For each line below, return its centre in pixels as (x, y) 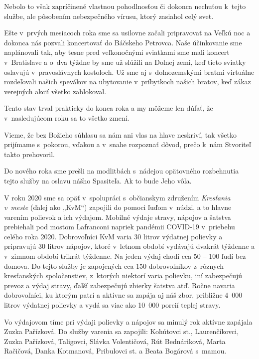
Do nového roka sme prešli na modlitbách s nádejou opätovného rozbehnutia (122, 171)
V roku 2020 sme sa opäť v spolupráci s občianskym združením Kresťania (117, 197)
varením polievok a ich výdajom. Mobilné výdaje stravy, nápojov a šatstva (118, 217)
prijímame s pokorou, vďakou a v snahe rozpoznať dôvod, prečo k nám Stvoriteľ (128, 144)
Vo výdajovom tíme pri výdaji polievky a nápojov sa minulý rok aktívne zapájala (128, 321)
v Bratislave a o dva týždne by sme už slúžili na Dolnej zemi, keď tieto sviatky (125, 62)
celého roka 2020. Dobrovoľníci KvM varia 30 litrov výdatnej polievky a (113, 236)
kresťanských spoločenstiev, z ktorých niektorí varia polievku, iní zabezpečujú (123, 275)
